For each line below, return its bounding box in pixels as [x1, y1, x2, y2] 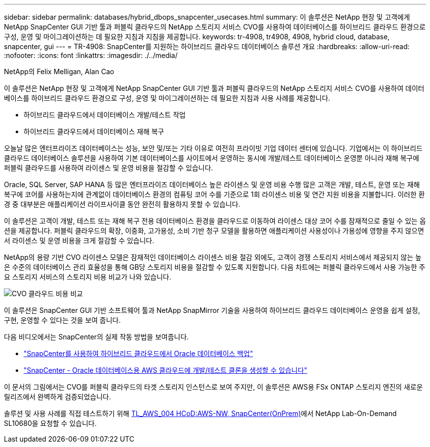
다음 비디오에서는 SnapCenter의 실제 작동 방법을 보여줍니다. [4, 333, 189, 341]
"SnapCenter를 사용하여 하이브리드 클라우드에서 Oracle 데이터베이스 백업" [24, 349, 253, 358]
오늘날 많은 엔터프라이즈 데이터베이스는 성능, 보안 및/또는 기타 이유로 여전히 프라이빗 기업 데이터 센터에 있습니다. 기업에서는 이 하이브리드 [4, 144, 423, 152]
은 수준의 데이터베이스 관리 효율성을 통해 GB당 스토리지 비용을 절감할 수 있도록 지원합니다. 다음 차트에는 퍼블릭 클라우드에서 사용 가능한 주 [4, 263, 426, 271]
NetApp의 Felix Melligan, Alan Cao [4, 67, 114, 76]
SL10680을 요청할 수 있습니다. [4, 419, 97, 427]
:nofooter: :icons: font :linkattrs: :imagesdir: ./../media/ [4, 51, 178, 59]
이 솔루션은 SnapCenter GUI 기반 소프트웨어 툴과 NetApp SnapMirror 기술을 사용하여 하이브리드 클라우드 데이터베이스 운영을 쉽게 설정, [4, 306, 420, 314]
